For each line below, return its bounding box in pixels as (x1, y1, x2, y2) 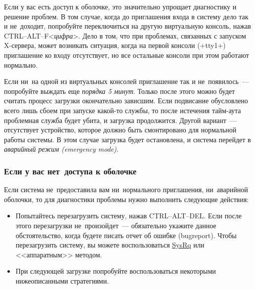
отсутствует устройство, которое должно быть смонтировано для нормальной (4, 124, 237, 135)
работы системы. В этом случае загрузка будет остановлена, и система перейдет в (4, 134, 251, 144)
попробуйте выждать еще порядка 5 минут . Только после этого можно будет (4, 85, 235, 96)
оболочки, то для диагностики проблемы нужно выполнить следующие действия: (4, 194, 249, 204)
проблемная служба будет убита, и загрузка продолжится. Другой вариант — (4, 115, 237, 125)
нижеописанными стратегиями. (15, 275, 109, 286)
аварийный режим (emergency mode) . (4, 144, 119, 154)
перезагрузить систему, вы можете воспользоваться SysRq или (15, 240, 205, 250)
